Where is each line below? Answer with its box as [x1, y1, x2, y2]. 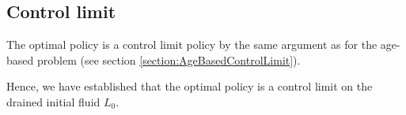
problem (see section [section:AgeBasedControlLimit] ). [36, 51, 301, 68]
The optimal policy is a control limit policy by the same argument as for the [6, 36, 378, 53]
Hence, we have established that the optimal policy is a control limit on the [6, 78, 373, 95]
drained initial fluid [6, 93, 101, 109]
